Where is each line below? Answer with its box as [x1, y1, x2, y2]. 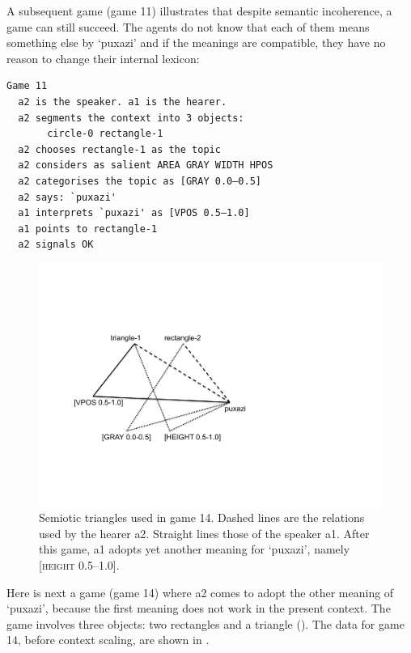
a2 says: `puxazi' [18, 191, 117, 203]
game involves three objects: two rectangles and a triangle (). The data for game [6, 615, 405, 632]
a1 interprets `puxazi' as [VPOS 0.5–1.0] [18, 207, 250, 219]
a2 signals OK [18, 239, 94, 251]
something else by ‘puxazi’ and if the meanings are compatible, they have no [6, 34, 386, 51]
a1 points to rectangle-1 [18, 223, 158, 235]
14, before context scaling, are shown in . [6, 631, 210, 648]
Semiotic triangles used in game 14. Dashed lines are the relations [39, 509, 365, 526]
